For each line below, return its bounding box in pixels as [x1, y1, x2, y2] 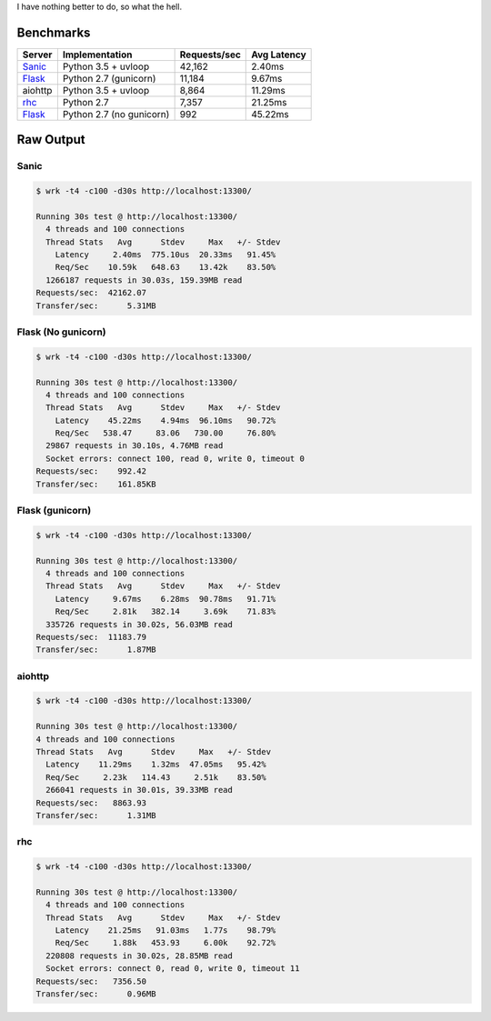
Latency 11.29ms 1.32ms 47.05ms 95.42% [45, 759, 267, 770]
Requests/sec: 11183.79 [35, 632, 147, 642]
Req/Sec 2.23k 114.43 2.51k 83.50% [45, 772, 267, 782]
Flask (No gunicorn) [16, 325, 106, 338]
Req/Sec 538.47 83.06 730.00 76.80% [55, 428, 276, 438]
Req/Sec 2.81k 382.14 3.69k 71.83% [55, 606, 276, 617]
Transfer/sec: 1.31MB [35, 810, 156, 820]
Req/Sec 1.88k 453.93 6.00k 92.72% [55, 937, 276, 948]
